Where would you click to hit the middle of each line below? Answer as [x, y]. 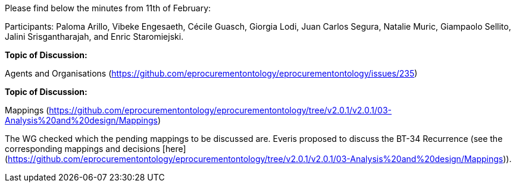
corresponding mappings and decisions [82, 149]
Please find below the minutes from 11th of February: [108, 8]
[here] [174, 149]
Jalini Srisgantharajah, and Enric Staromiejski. [94, 37]
